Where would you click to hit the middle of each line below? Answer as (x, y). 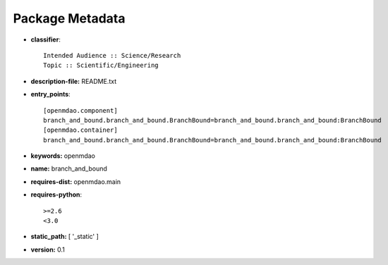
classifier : (46, 39)
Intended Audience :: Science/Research (112, 55)
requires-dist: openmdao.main (76, 181)
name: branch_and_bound (69, 168)
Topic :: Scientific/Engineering (101, 66)
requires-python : (56, 195)
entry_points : (50, 94)
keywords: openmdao (63, 156)
